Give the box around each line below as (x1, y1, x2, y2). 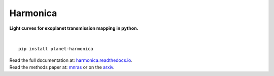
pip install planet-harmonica (18, 46, 94, 52)
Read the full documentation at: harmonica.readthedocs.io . (9, 57, 133, 63)
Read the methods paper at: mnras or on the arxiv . (9, 64, 115, 70)
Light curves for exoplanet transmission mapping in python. (9, 25, 139, 31)
